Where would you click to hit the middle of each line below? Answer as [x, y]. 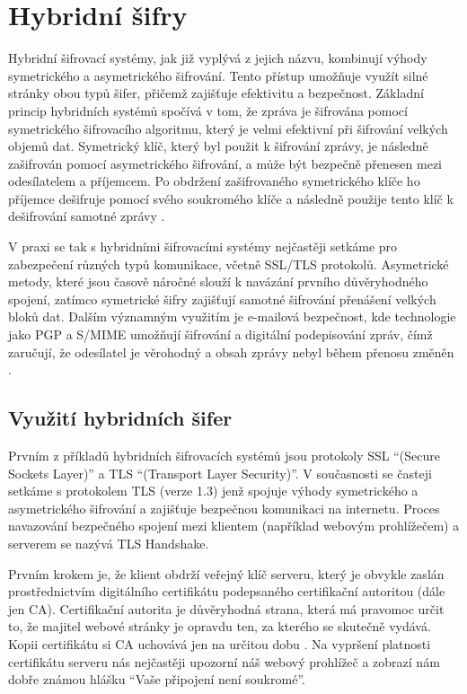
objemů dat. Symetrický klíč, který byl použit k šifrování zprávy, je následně [218, 146]
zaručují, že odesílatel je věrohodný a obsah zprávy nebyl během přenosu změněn [231, 351]
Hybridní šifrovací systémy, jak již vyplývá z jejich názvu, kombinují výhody [218, 58]
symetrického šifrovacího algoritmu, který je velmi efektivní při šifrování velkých [228, 128]
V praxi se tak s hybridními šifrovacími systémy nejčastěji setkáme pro [203, 246]
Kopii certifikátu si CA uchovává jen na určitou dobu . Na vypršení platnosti [220, 643]
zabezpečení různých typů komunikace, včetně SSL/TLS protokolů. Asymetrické [229, 264]
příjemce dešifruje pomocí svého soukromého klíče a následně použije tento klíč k [231, 198]
